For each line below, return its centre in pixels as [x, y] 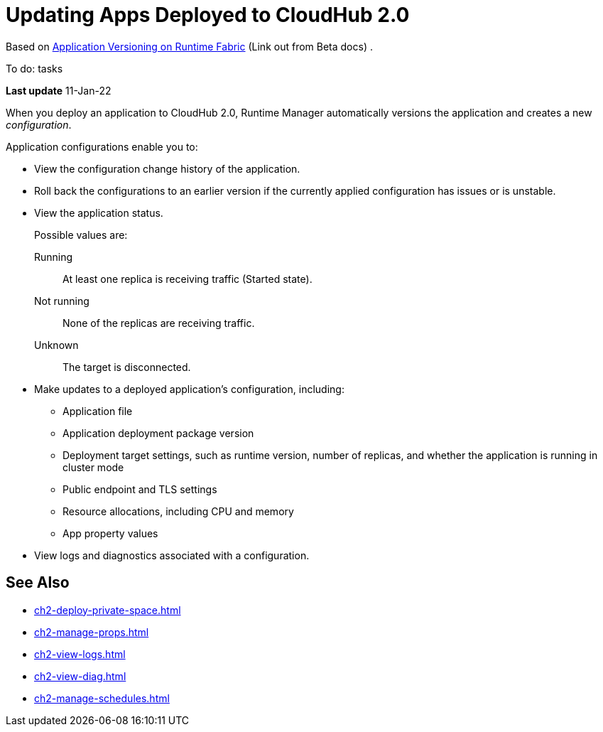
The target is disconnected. [127, 367]
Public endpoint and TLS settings [140, 489]
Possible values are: [81, 235]
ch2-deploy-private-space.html [108, 610]
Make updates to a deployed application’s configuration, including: [189, 389]
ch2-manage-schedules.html [102, 698]
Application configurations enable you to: [102, 146]
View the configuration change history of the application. [167, 168]
